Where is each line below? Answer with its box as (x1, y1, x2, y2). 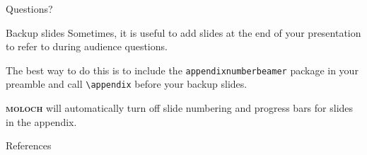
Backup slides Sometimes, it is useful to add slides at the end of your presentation (6, 25, 361, 40)
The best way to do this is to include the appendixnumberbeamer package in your (6, 62, 359, 77)
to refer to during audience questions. (6, 39, 168, 54)
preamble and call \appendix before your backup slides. (6, 76, 247, 91)
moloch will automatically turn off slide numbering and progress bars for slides (6, 101, 354, 115)
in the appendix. (6, 114, 77, 129)
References (6, 138, 52, 153)
